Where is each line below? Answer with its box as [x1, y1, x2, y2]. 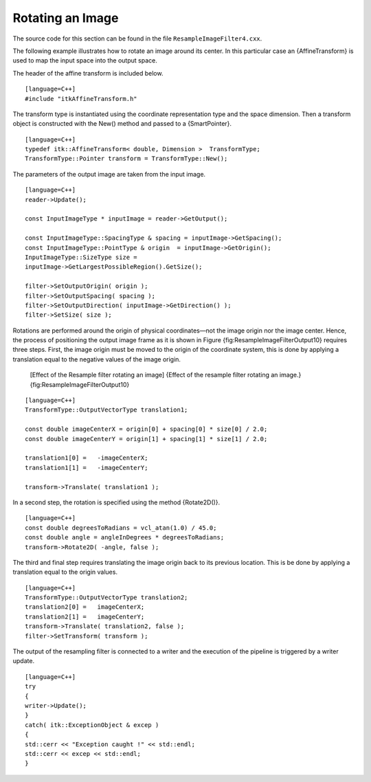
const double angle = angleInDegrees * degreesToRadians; [25, 533, 225, 541]
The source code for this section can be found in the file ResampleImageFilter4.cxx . [12, 34, 262, 43]
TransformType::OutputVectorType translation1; [25, 406, 188, 414]
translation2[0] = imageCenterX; [25, 603, 145, 611]
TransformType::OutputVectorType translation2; [25, 594, 188, 601]
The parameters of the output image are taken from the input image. [12, 170, 206, 178]
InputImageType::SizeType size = [25, 253, 137, 261]
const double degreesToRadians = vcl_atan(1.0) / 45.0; [25, 524, 217, 532]
